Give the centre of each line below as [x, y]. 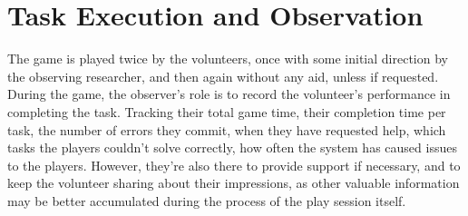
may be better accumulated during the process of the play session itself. [207, 200]
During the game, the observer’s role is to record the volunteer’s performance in [229, 94]
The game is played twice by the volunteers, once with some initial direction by [228, 59]
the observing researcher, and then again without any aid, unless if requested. [223, 76]
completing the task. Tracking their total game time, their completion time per [227, 111]
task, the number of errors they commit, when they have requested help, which [227, 129]
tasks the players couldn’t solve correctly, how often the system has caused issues [232, 147]
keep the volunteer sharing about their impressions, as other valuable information [234, 183]
